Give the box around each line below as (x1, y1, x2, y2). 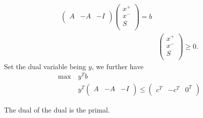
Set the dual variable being (4, 61, 86, 71)
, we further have (92, 61, 144, 71)
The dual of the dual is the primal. (4, 105, 110, 115)
